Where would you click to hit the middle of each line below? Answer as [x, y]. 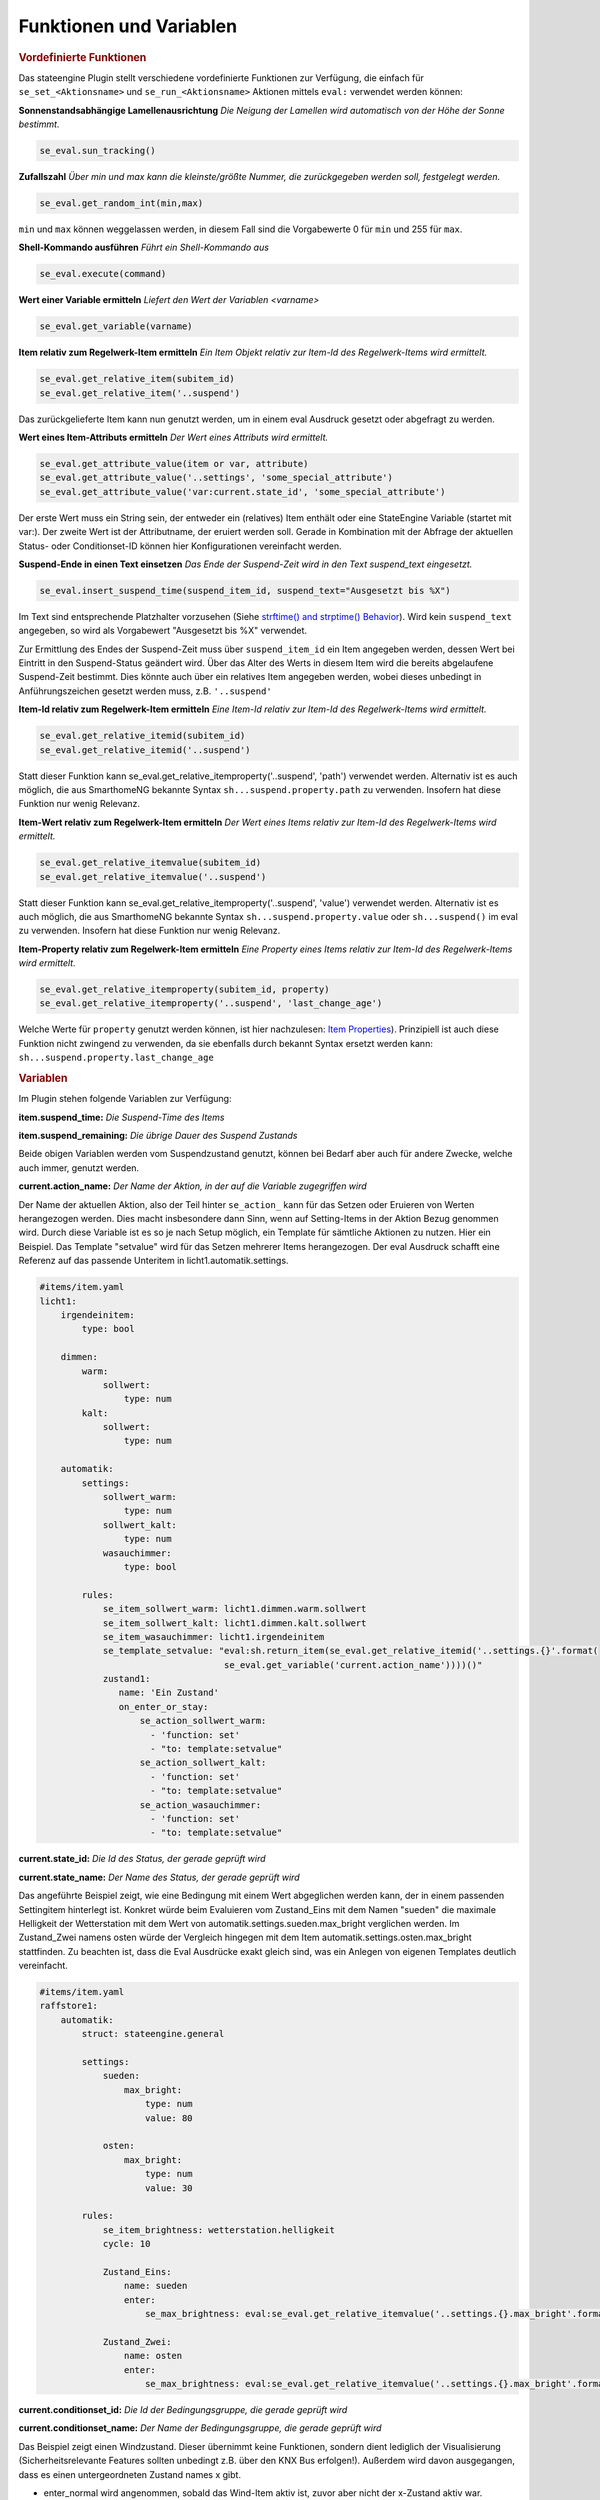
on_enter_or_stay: [163, 1706]
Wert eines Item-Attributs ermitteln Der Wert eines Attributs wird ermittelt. [173, 437]
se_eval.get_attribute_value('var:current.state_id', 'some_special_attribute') [242, 491]
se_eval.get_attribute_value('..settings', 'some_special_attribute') [216, 478]
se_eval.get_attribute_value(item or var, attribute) [174, 463]
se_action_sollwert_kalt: [203, 1763]
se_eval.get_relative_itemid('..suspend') [145, 749]
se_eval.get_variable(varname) [116, 326]
